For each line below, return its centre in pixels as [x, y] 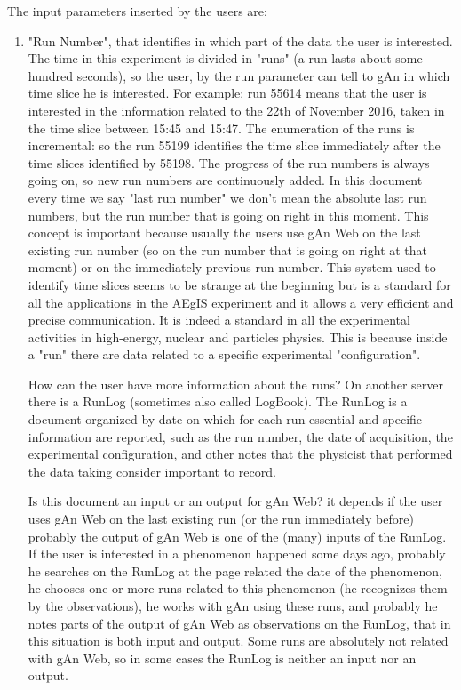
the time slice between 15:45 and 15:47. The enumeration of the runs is [221, 128]
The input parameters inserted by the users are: [137, 11]
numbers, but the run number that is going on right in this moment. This [228, 215]
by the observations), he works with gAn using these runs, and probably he [233, 606]
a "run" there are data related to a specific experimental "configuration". [224, 354]
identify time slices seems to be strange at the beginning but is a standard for [239, 284]
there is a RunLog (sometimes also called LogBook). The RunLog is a [218, 401]
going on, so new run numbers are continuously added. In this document [225, 180]
